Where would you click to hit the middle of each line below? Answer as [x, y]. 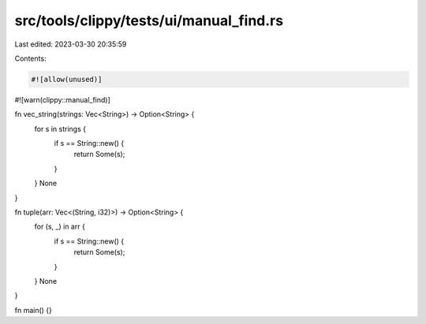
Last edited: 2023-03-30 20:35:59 [71, 44]
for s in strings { [60, 128]
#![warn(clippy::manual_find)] [62, 99]
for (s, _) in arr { [60, 227]
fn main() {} [34, 310]
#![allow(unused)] [67, 79]
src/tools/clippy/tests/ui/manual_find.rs [149, 20]
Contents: [30, 58]
